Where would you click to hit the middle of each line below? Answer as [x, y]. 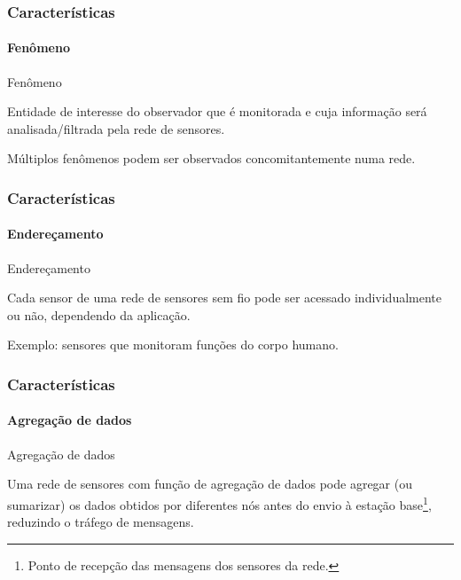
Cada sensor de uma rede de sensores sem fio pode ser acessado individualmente [224, 298]
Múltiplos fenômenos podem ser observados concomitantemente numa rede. [211, 158]
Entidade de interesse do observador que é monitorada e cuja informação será [217, 111]
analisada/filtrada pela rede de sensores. [116, 128]
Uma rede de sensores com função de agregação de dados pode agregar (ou [210, 484]
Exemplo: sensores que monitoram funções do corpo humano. [173, 345]
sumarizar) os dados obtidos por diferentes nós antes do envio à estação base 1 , [219, 503]
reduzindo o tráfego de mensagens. [101, 522]
